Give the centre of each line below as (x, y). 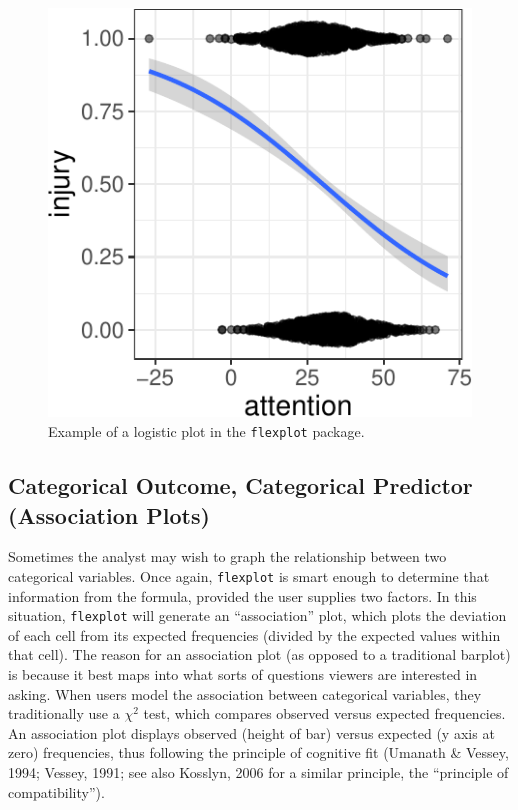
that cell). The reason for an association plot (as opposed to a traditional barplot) (259, 654)
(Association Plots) (109, 514)
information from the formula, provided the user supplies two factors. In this (242, 595)
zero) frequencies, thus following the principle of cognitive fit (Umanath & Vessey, (258, 752)
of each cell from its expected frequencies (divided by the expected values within (254, 634)
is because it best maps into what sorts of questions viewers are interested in (243, 674)
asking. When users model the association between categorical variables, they (245, 693)
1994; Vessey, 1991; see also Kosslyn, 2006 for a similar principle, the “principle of (258, 771)
